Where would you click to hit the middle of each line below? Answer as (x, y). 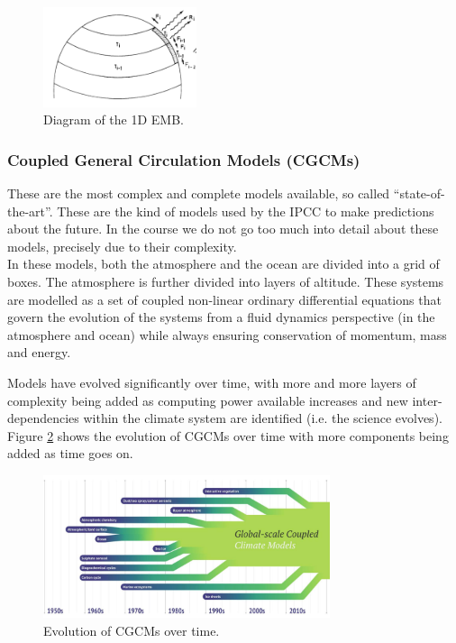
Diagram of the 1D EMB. (114, 119)
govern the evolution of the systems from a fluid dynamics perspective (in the (221, 317)
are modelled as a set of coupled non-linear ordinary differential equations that (224, 299)
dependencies (43, 418)
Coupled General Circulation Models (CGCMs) (184, 159)
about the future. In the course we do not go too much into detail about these (223, 229)
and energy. (39, 352)
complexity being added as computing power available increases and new (208, 400)
